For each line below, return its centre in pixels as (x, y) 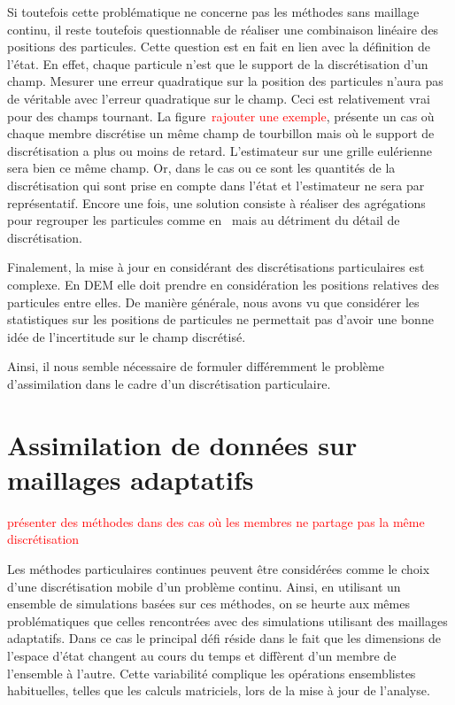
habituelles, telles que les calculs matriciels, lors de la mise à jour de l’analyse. (219, 690)
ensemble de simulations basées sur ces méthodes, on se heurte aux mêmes (208, 604)
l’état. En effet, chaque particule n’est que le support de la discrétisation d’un (218, 63)
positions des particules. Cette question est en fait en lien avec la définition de (219, 46)
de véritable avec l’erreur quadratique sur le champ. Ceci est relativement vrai (219, 98)
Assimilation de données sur (182, 444)
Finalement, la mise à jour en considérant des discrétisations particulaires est (216, 267)
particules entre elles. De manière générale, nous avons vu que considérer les (213, 302)
